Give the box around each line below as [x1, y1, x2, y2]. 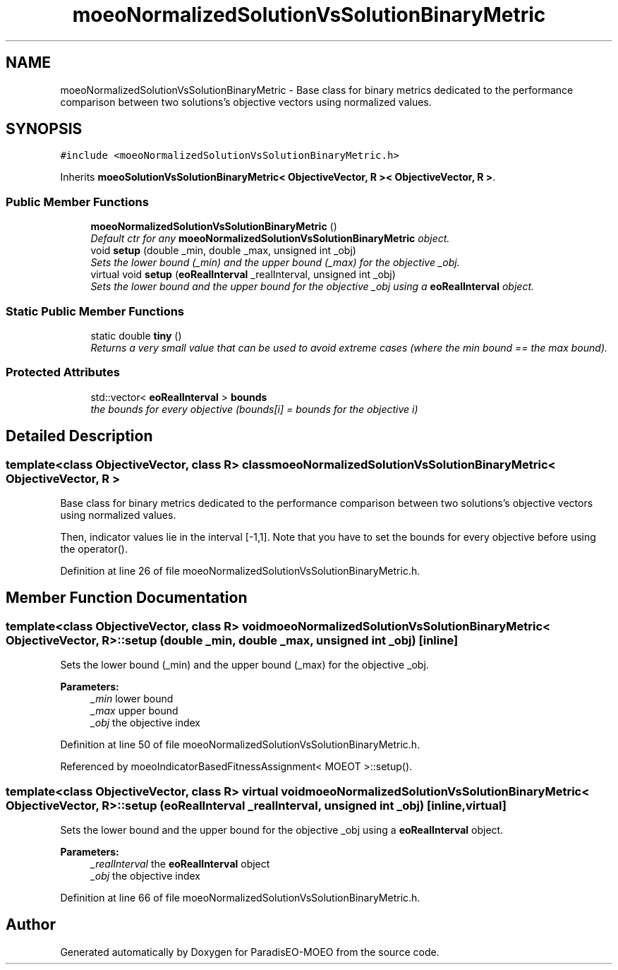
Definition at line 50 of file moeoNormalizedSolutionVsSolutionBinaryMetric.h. [60, 738, 420, 751]
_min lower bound [90, 693, 174, 705]
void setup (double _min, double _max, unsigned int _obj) [90, 244, 356, 257]
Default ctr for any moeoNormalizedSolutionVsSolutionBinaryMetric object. [90, 232, 450, 245]
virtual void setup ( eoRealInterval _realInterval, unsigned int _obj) [90, 268, 396, 281]
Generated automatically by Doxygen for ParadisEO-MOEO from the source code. [60, 945, 440, 958]
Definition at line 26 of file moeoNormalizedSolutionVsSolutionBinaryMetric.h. [60, 564, 420, 577]
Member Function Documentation [6, 589, 248, 607]
